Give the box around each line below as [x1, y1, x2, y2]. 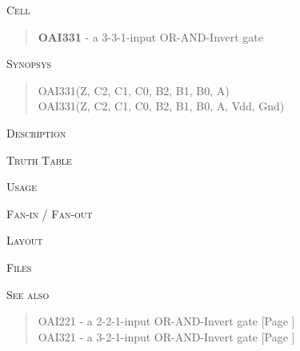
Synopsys [6, 55, 51, 72]
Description [6, 124, 66, 141]
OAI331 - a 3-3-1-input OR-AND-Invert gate [38, 28, 263, 45]
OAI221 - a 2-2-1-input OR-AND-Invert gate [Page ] [38, 313, 295, 329]
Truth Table [6, 151, 72, 168]
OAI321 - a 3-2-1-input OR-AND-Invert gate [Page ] [38, 328, 295, 345]
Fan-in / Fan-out [6, 205, 93, 221]
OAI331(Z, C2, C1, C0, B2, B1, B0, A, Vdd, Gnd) [38, 98, 285, 114]
